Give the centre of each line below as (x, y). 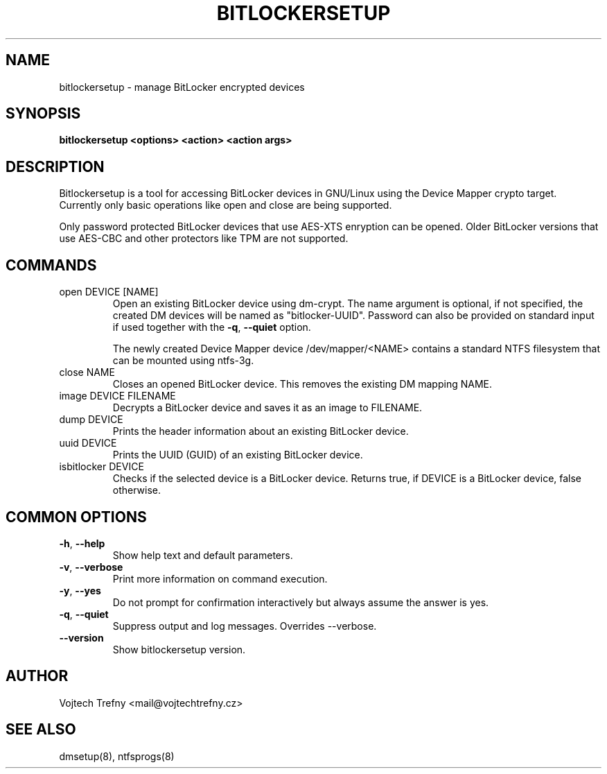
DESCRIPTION (55, 166)
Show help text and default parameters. (203, 555)
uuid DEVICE (88, 443)
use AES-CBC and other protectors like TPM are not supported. (204, 239)
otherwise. (137, 490)
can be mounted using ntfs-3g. (183, 361)
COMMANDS (51, 265)
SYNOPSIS (43, 114)
